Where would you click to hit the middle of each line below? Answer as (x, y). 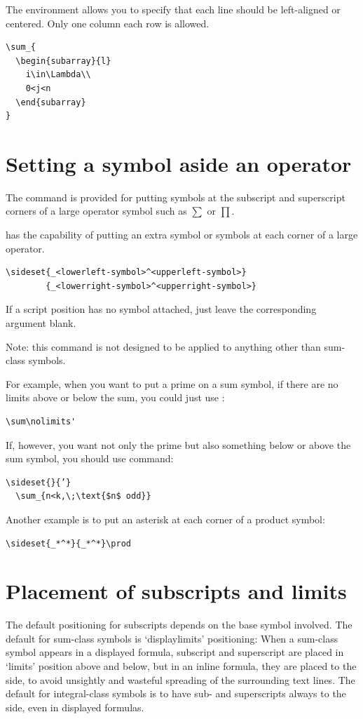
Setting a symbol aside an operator (179, 163)
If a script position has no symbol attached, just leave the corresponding (161, 309)
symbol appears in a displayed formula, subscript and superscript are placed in (175, 652)
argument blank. (41, 323)
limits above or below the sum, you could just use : (115, 397)
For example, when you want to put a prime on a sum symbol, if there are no (172, 383)
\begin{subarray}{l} (63, 61)
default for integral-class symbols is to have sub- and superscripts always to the (176, 693)
